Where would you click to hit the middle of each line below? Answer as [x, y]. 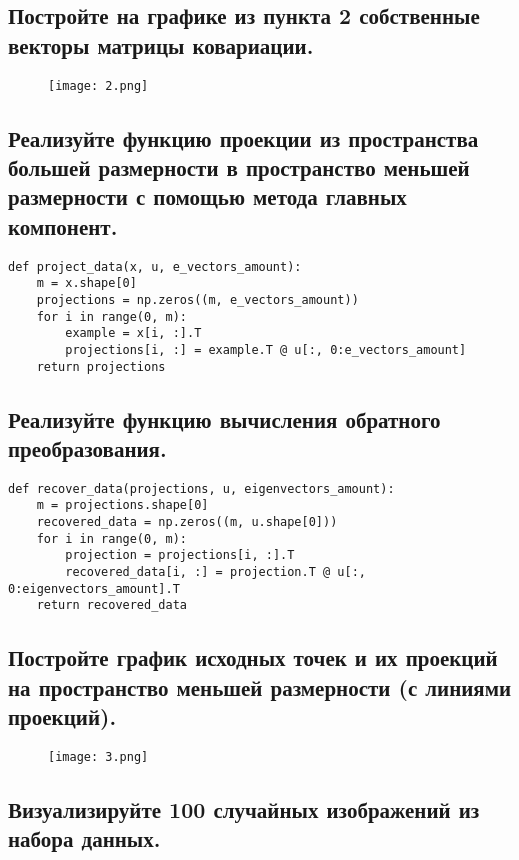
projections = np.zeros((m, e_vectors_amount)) [197, 299]
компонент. [63, 225]
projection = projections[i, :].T [180, 555]
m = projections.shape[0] [122, 505]
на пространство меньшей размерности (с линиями [260, 686]
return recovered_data [111, 605]
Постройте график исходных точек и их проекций [253, 657]
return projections [101, 366]
